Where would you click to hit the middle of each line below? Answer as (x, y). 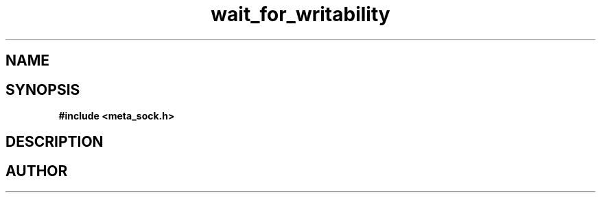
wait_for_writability (300, 14)
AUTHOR (37, 171)
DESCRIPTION (55, 142)
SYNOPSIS (43, 89)
